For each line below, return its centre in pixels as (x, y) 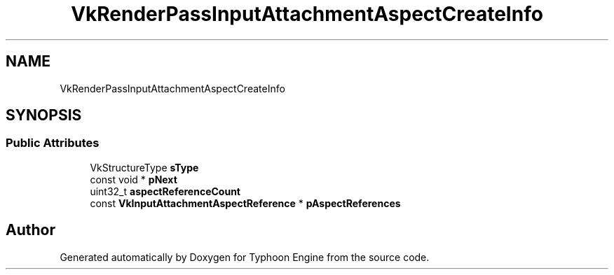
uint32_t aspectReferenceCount (165, 191)
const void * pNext (134, 179)
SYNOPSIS (44, 115)
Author (30, 230)
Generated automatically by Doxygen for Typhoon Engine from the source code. (245, 257)
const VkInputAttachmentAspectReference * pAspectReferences (245, 203)
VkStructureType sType (144, 167)
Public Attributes (53, 143)
